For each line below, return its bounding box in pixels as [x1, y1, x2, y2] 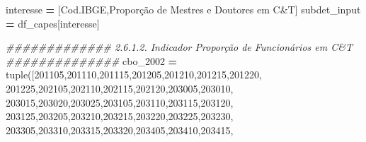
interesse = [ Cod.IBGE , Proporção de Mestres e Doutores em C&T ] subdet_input [6, 2, 361, 16]
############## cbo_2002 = [6, 53, 178, 68]
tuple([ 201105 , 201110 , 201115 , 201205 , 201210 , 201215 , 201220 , [6, 67, 262, 82]
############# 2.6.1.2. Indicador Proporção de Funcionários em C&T [6, 40, 353, 54]
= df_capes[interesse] [6, 16, 100, 30]
